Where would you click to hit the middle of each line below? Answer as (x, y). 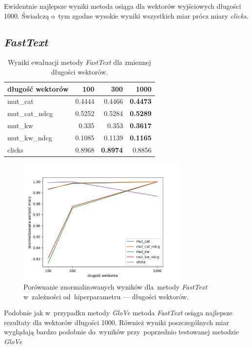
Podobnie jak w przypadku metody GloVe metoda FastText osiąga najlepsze (118, 313)
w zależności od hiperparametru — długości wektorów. (106, 296)
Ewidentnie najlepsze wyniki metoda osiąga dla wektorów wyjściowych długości (123, 6)
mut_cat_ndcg (30, 113)
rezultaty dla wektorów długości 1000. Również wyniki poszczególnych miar (116, 322)
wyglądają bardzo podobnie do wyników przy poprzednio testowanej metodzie (122, 332)
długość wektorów (38, 88)
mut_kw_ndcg (30, 137)
